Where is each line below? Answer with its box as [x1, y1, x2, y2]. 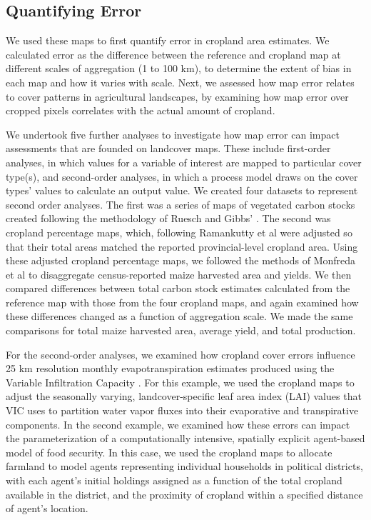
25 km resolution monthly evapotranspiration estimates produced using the [6, 361, 335, 376]
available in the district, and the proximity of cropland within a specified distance [6, 486, 363, 501]
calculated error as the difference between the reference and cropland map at [6, 46, 341, 61]
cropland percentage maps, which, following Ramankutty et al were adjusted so [6, 224, 352, 239]
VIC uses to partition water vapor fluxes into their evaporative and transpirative [6, 403, 359, 418]
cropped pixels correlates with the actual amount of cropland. [6, 103, 275, 118]
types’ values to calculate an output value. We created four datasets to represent [6, 183, 358, 198]
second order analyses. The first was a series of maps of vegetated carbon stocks [6, 196, 355, 211]
